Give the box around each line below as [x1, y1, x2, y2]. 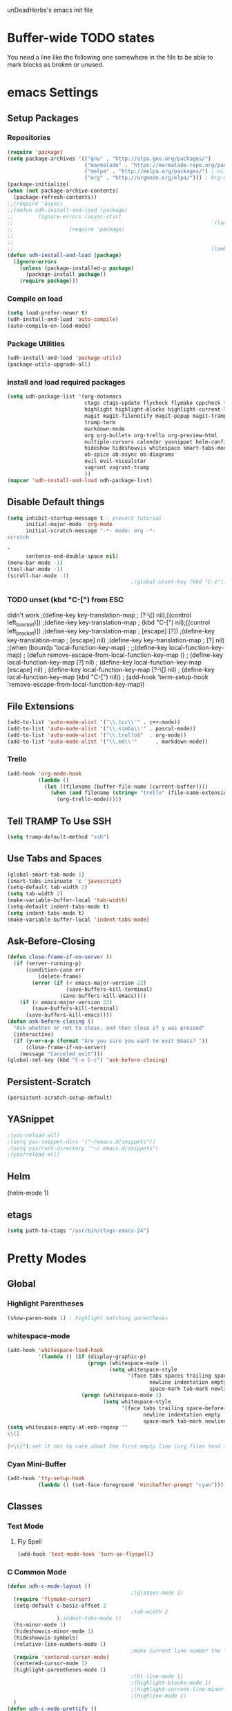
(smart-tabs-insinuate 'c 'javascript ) [7, 877, 122, 884]
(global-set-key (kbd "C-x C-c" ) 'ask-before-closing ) [7, 1057, 168, 1064]
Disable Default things [7, 496, 105, 508]
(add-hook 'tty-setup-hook [7, 1475, 85, 1482]
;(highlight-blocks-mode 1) [130, 1680, 212, 1687]
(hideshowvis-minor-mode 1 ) [13, 1628, 95, 1635]
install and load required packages [7, 378, 126, 387]
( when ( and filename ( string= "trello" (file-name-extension [50, 789, 230, 796]
